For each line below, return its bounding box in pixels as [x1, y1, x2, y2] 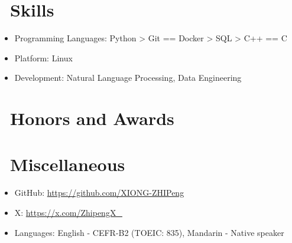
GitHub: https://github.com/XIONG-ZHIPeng [14, 186, 184, 199]
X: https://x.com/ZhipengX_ [14, 206, 122, 218]
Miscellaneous [10, 152, 125, 176]
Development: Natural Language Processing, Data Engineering [14, 71, 242, 84]
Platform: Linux [14, 51, 73, 64]
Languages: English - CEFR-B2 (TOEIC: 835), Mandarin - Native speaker [14, 226, 284, 238]
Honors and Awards [10, 106, 174, 130]
